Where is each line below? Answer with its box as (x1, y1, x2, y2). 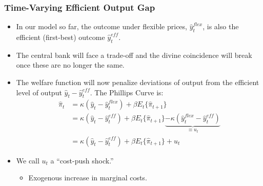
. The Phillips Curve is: (90, 87, 164, 97)
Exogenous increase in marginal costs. (28, 172, 147, 183)
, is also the (203, 21, 239, 32)
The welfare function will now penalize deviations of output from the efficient (16, 77, 259, 87)
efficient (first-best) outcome (16, 32, 105, 43)
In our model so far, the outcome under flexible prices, (16, 21, 187, 32)
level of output (16, 87, 62, 97)
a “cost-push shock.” (50, 155, 114, 166)
